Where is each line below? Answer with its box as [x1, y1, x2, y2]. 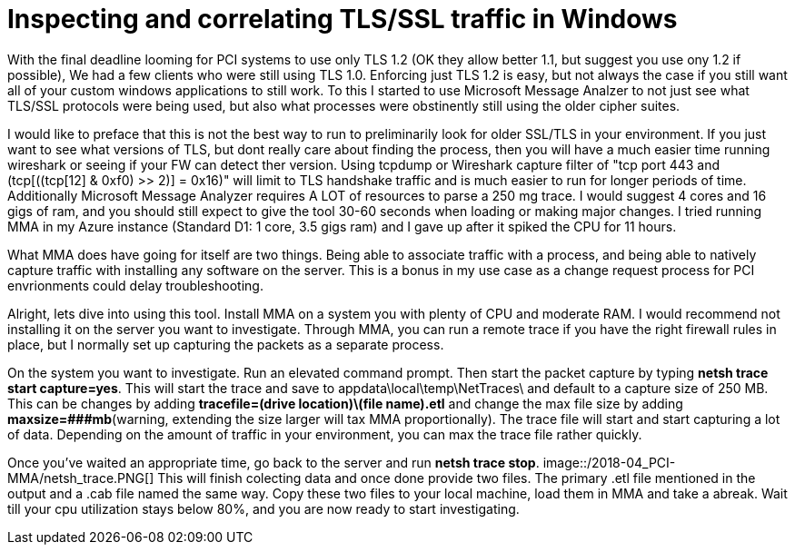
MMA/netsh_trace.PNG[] [7, 469, 154, 486]
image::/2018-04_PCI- [542, 454, 676, 470]
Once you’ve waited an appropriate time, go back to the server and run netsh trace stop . [7, 454, 540, 470]
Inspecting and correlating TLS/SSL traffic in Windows [7, 4, 678, 34]
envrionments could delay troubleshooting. [7, 277, 263, 293]
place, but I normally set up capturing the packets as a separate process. [7, 336, 444, 352]
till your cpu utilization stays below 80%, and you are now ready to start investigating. [7, 500, 520, 517]
